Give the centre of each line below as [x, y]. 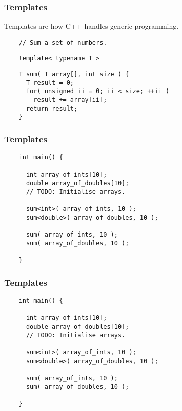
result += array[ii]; [70, 100]
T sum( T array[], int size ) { [74, 74]
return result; [52, 108]
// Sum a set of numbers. [63, 42]
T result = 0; [50, 83]
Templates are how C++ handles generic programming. [92, 26]
